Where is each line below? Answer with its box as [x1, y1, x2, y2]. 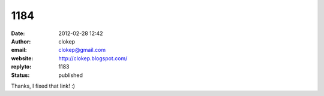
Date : [11, 30, 25, 37]
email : [11, 47, 27, 54]
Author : [11, 38, 31, 45]
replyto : [11, 63, 32, 70]
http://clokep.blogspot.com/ [58, 54, 128, 62]
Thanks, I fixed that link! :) [11, 82, 75, 89]
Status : [11, 72, 30, 79]
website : [11, 54, 34, 62]
